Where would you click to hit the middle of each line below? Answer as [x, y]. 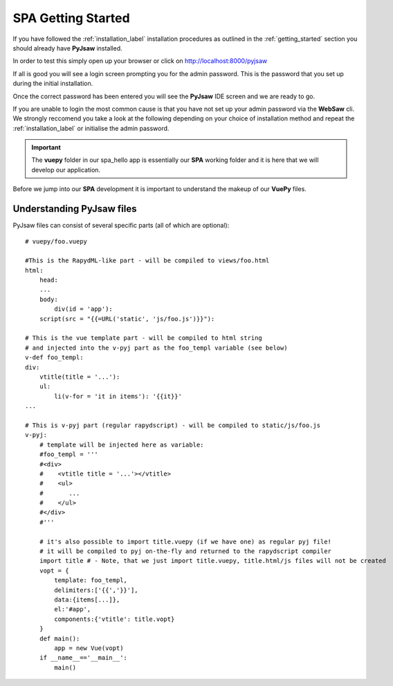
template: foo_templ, [91, 580]
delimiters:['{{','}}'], [96, 590]
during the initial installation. [53, 84]
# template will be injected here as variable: [121, 444]
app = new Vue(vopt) [89, 648]
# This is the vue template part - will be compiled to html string [144, 338]
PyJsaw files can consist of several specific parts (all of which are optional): [121, 226]
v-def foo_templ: [54, 358]
